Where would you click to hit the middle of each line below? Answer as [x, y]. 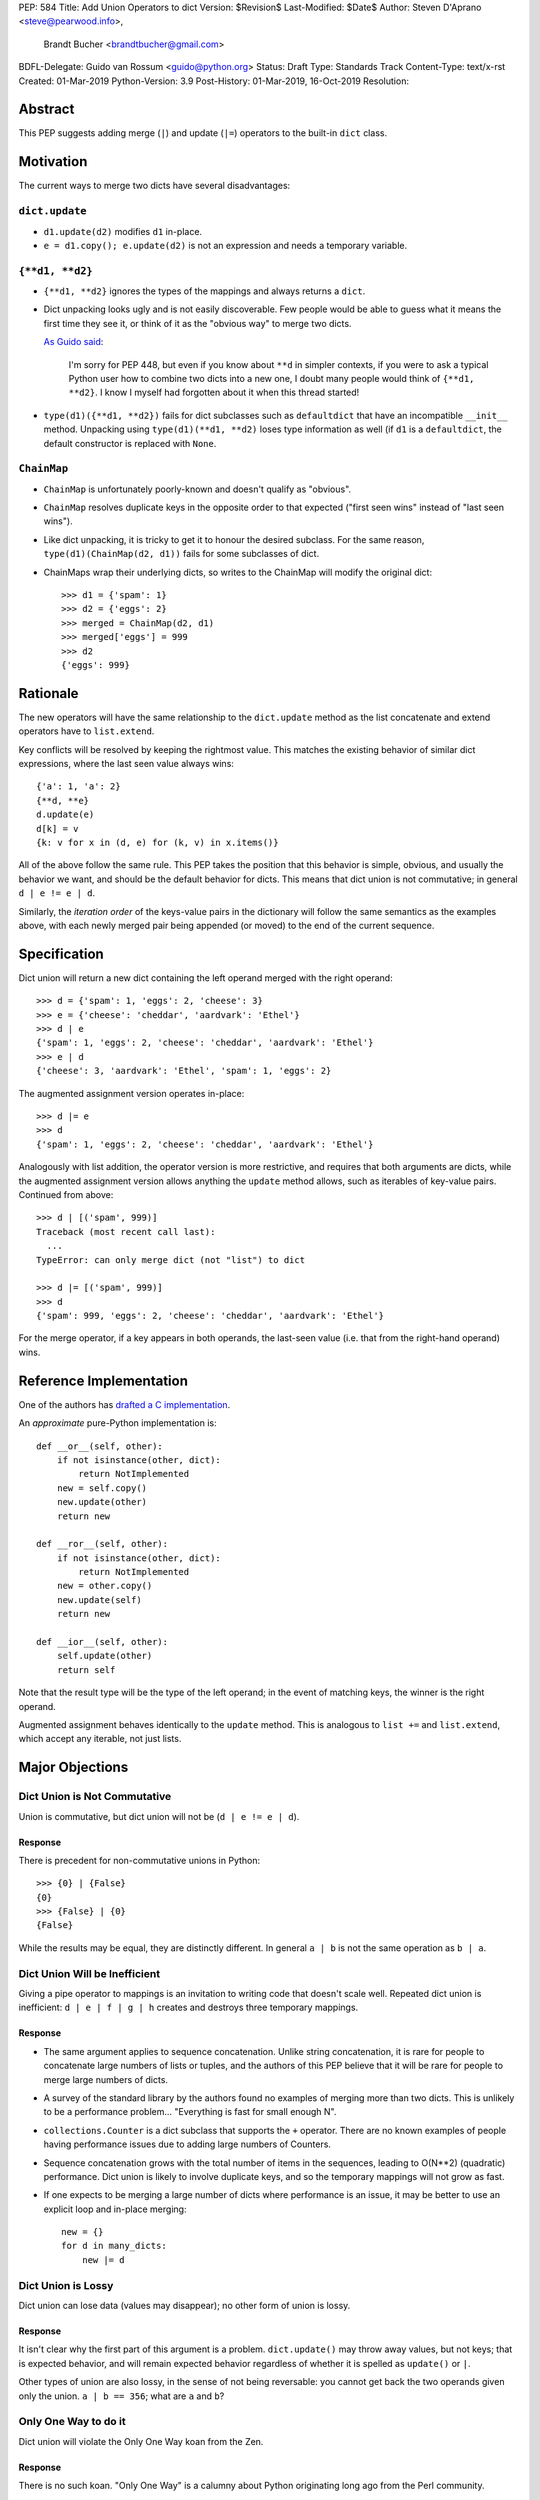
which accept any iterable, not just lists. [100, 1739]
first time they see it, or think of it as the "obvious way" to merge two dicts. [197, 323]
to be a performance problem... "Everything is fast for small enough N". [190, 2112]
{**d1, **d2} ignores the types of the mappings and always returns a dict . [204, 291]
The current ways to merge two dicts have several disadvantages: [154, 186]
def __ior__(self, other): [102, 1642]
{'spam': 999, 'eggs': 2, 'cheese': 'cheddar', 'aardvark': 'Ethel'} [210, 1316]
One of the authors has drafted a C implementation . [124, 1404]
